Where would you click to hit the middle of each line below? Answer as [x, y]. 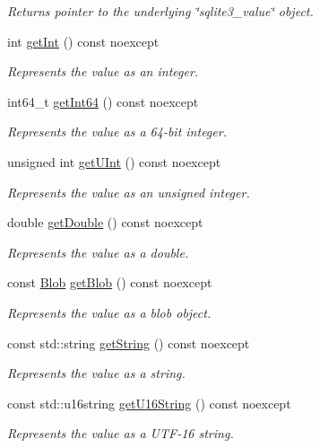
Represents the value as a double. [98, 252]
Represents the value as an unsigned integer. [129, 192]
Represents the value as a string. [96, 373]
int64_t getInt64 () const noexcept [103, 101]
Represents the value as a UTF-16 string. [121, 433]
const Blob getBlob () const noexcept [110, 282]
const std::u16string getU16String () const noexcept [149, 403]
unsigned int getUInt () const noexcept [114, 161]
